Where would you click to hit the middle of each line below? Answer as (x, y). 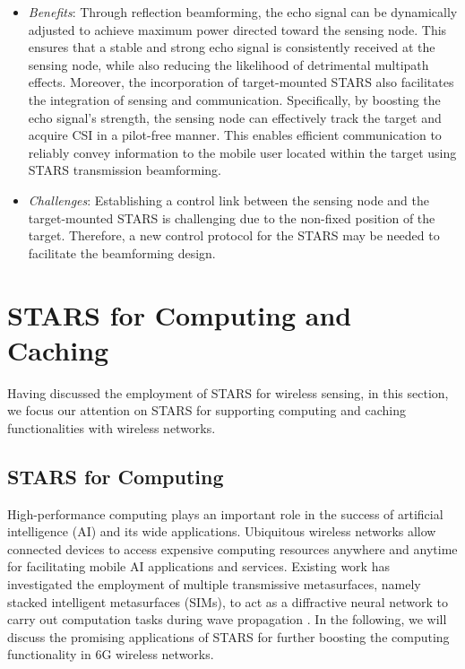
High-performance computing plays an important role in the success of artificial (225, 513)
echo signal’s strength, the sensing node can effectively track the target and (235, 117)
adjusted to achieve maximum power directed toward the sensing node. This (237, 29)
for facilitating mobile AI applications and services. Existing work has (198, 566)
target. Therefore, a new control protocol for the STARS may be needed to (234, 235)
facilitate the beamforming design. (122, 252)
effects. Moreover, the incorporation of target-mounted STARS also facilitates (241, 82)
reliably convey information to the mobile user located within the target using (242, 152)
